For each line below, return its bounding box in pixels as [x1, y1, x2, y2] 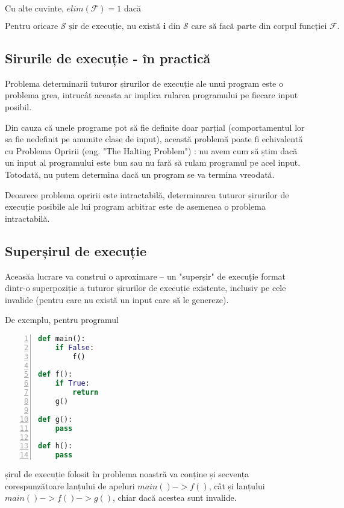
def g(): [38, 415, 73, 424]
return [72, 388, 99, 397]
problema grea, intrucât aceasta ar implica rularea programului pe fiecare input [5, 89, 298, 101]
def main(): [38, 334, 86, 343]
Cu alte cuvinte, [5, 2, 64, 14]
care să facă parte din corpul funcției [191, 22, 327, 31]
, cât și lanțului [208, 479, 265, 492]
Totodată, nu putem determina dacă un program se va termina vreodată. [5, 168, 275, 180]
